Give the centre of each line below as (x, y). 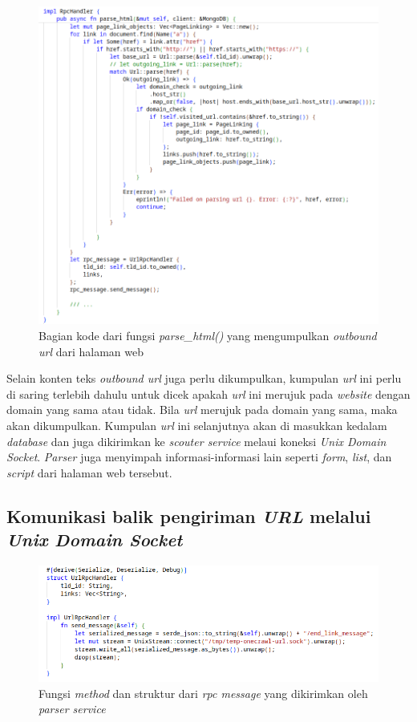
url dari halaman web (91, 351)
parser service (72, 709)
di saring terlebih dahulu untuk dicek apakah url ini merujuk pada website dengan (208, 393)
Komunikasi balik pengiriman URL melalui (189, 515)
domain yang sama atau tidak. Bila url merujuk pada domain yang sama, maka (202, 410)
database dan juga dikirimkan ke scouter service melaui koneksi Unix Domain (196, 441)
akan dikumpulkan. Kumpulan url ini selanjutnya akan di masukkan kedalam (197, 425)
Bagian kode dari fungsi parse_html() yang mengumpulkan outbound (208, 335)
